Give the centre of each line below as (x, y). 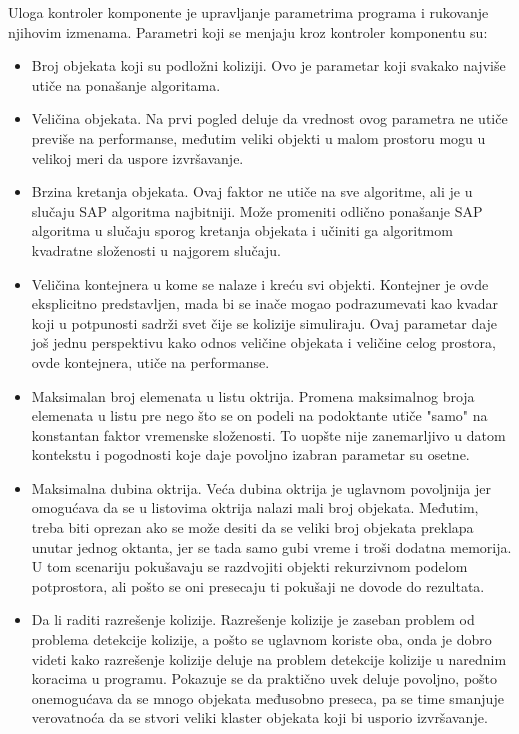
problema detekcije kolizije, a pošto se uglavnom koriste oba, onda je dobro (261, 639)
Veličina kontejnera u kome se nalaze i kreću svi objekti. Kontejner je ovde (260, 283)
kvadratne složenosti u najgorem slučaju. (156, 249)
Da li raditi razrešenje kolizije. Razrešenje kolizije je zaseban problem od (253, 619)
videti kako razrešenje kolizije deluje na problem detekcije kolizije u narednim (269, 658)
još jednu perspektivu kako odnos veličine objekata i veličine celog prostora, (263, 342)
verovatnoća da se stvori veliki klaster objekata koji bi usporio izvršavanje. (259, 717)
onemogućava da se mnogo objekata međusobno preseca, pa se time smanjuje (267, 697)
